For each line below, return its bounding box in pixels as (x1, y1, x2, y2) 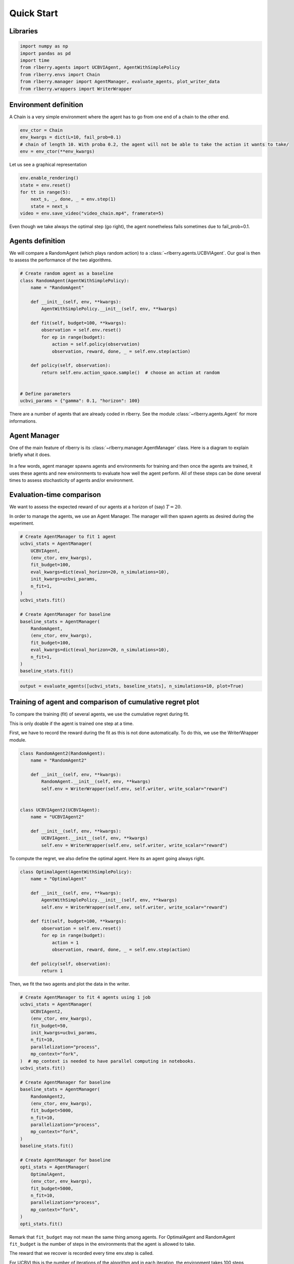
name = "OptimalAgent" (30, 876, 87, 882)
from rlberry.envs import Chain (20, 71, 101, 77)
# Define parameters (20, 391, 71, 396)
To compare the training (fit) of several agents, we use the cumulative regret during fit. (9, 711, 189, 717)
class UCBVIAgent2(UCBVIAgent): (20, 807, 101, 812)
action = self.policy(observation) (52, 341, 140, 347)
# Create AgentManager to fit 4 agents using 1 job (20, 995, 151, 1001)
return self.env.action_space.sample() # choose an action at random (41, 370, 220, 375)
